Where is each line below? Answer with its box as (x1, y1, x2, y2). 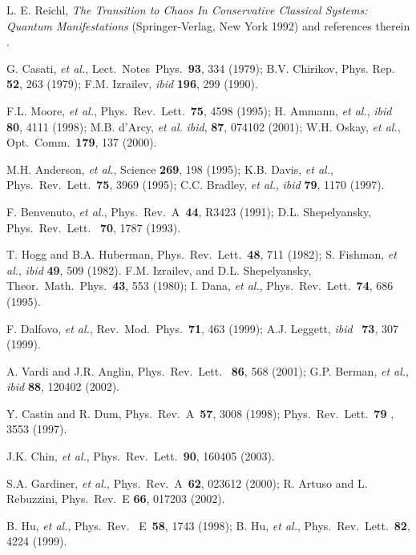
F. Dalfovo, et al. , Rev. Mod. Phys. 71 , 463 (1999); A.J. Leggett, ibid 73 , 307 (6, 320, 398, 336)
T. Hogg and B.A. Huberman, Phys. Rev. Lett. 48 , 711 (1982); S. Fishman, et (6, 246, 397, 263)
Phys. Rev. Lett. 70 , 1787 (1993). (6, 219, 181, 235)
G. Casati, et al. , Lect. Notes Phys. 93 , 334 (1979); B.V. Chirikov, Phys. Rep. (6, 59, 395, 76)
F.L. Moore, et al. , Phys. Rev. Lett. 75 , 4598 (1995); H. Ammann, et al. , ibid (6, 102, 392, 119)
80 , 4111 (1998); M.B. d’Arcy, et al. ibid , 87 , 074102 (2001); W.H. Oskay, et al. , (6, 118, 401, 135)
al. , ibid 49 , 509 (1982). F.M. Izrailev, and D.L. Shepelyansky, (6, 261, 312, 278)
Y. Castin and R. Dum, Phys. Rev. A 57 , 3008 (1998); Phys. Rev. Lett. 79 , (6, 404, 394, 421)
